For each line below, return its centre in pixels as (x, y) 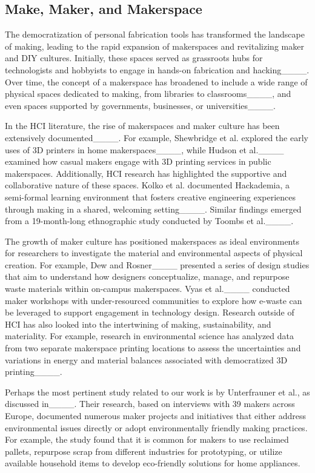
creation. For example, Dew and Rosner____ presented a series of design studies (157, 264)
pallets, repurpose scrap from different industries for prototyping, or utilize (144, 451)
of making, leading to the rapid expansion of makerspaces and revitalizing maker (154, 46)
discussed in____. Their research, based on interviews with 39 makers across (150, 404)
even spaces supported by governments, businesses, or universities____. (140, 105)
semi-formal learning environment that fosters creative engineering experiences (151, 197)
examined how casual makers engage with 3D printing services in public (138, 161)
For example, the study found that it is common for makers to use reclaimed (147, 439)
